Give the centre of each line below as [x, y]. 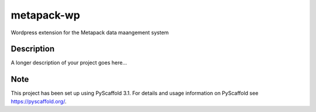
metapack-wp [45, 15]
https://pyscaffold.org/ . [39, 101]
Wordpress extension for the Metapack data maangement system [90, 32]
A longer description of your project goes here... [69, 63]
